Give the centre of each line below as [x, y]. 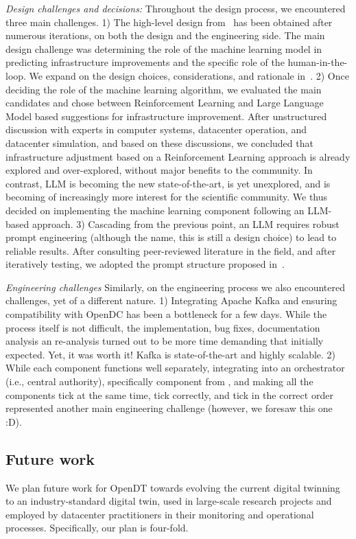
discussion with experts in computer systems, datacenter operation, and [156, 129]
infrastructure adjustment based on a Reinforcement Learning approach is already [178, 156]
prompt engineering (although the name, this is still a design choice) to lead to [171, 237]
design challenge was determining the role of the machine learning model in [164, 48]
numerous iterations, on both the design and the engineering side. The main [165, 35]
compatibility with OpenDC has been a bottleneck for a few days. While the [166, 314]
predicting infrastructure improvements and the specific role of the [145, 62]
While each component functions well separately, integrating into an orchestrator [175, 368]
